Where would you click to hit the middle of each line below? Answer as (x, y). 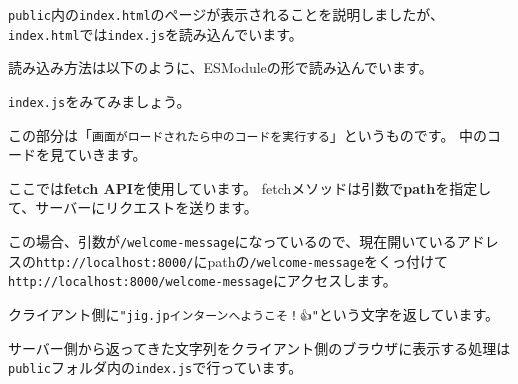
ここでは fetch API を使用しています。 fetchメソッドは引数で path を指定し (250, 187)
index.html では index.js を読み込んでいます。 (155, 33)
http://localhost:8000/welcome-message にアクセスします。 (202, 280)
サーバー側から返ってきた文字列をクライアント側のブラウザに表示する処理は (259, 347)
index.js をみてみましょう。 (99, 100)
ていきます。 (105, 154)
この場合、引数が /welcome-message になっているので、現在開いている (232, 241)
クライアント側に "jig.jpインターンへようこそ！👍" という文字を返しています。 (254, 313)
